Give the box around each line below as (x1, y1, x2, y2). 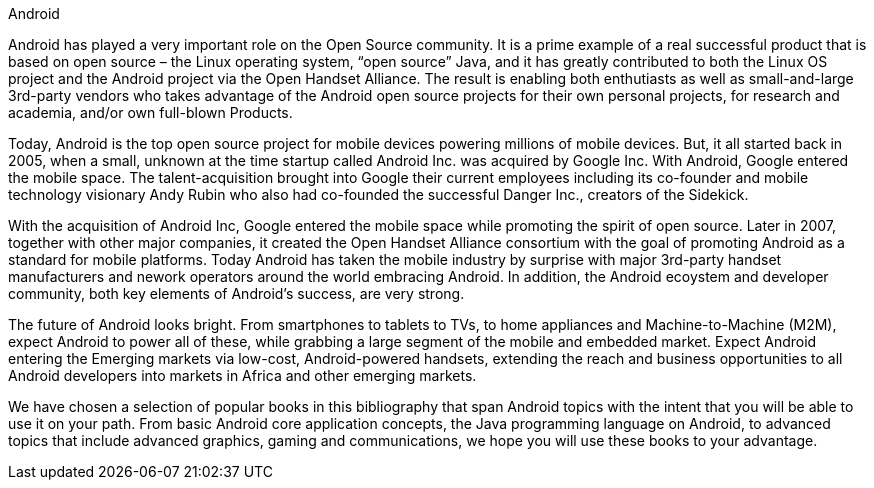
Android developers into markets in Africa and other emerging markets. (8, 367, 477, 384)
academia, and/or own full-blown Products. (8, 104, 293, 121)
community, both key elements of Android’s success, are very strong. (8, 285, 465, 302)
